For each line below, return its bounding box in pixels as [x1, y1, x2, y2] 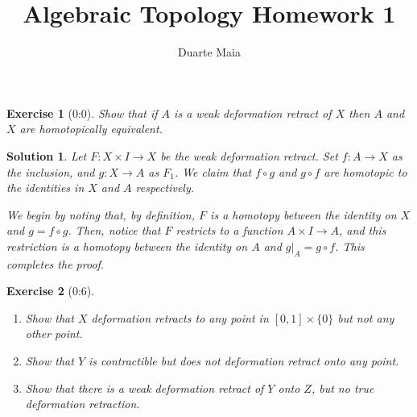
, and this [339, 222, 386, 239]
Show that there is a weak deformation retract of [25, 379, 264, 396]
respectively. [135, 179, 195, 196]
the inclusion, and [6, 163, 95, 180]
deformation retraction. [25, 395, 140, 412]
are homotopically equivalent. [19, 120, 163, 137]
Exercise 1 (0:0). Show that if [6, 104, 158, 121]
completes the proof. [6, 255, 105, 272]
